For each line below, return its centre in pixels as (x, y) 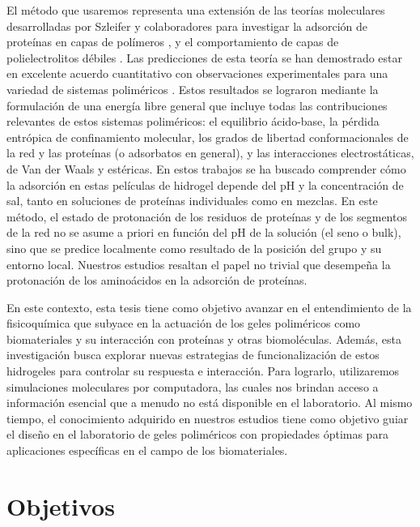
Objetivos (61, 506)
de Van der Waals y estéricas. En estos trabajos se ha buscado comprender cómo (206, 168)
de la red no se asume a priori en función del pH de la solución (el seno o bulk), (204, 232)
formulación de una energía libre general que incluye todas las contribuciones (197, 105)
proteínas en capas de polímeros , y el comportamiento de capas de (173, 42)
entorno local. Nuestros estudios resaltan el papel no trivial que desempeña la (199, 264)
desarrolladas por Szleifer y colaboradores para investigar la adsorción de (187, 26)
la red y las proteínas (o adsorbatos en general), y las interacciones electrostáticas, (210, 153)
